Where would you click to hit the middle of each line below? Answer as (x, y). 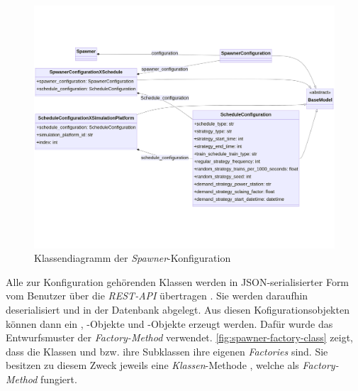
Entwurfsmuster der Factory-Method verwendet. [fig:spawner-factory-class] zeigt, (179, 337)
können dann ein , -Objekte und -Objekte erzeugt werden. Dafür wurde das (169, 323)
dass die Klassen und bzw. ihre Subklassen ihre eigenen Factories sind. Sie (167, 351)
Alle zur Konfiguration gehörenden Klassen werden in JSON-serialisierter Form (178, 281)
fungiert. (59, 379)
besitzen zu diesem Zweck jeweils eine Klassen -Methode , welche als (152, 365)
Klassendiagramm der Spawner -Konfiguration (133, 258)
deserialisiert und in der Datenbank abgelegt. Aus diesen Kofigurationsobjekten (178, 309)
